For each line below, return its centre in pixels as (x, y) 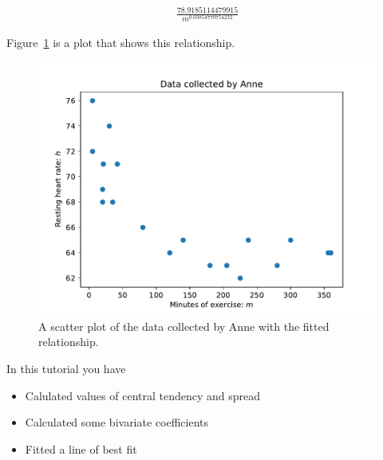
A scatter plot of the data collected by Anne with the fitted (184, 326)
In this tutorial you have (66, 369)
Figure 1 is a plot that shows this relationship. (121, 42)
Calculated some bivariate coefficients (117, 422)
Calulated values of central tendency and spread (143, 395)
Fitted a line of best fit (81, 448)
